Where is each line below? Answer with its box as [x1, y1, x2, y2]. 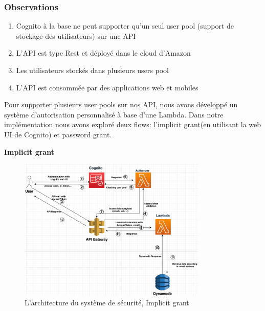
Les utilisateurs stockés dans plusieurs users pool [16, 65, 169, 75]
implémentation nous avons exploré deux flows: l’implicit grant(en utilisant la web [4, 119, 261, 130]
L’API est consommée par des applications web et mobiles [16, 82, 198, 92]
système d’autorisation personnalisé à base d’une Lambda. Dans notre [4, 109, 224, 119]
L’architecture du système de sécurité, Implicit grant [25, 297, 189, 308]
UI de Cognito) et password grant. [4, 129, 112, 139]
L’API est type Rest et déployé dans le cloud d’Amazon [16, 47, 191, 58]
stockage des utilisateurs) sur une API [16, 30, 136, 41]
